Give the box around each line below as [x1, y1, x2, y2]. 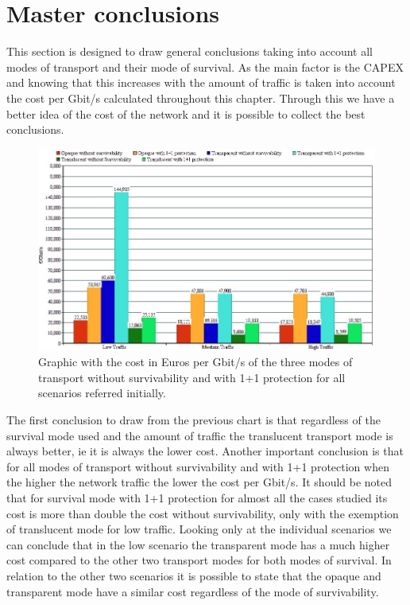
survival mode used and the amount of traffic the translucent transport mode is [6, 427, 393, 443]
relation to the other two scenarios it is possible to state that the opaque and [6, 567, 381, 584]
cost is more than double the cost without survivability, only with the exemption [6, 505, 399, 521]
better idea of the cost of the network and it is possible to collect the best [6, 105, 366, 122]
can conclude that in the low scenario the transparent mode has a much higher [6, 536, 390, 552]
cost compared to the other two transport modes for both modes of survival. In [6, 552, 392, 568]
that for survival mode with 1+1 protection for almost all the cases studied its [6, 489, 388, 505]
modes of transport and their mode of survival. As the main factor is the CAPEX [6, 58, 404, 75]
